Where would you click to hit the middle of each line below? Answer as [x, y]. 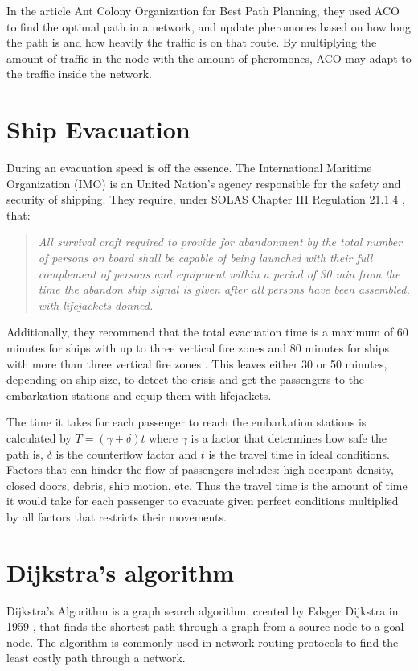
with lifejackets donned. [96, 305]
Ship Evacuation [98, 129]
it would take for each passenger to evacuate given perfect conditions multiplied [203, 501]
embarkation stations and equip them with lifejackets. [139, 395]
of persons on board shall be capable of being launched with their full [205, 258]
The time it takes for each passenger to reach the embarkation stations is [186, 422]
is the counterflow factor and [127, 453]
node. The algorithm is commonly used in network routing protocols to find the [203, 642]
